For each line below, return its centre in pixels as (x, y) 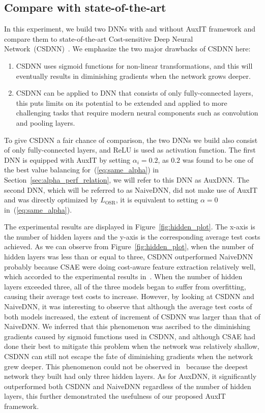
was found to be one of (218, 159)
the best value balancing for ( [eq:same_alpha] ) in (81, 170)
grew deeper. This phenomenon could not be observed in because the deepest (126, 366)
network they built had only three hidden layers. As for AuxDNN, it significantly (130, 376)
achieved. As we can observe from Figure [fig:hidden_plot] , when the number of (129, 246)
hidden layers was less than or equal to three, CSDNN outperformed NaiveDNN (129, 257)
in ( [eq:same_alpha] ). (38, 209)
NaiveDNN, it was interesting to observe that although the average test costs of (128, 306)
